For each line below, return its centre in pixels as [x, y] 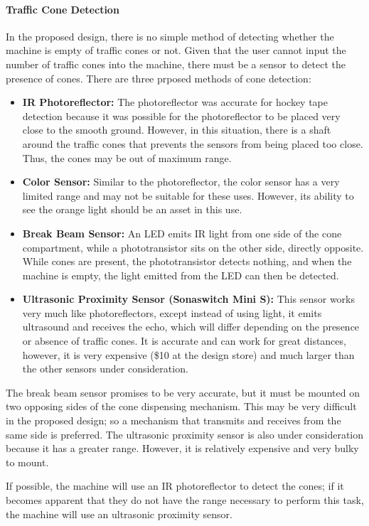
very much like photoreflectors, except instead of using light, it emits [172, 312]
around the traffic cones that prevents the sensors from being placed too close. [193, 143]
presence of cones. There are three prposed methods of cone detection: [159, 78]
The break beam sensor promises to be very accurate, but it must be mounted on [183, 392]
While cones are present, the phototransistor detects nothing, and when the [187, 261]
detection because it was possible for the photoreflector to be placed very [181, 116]
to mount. [27, 462]
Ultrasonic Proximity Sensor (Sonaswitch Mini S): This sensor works [189, 299]
